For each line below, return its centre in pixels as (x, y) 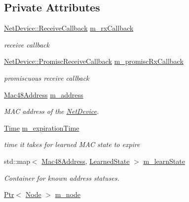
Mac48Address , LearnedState (86, 161)
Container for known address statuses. (62, 177)
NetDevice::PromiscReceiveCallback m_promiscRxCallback (94, 61)
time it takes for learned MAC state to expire (72, 144)
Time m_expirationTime (42, 127)
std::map (17, 161)
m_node (68, 194)
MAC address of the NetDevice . (52, 111)
